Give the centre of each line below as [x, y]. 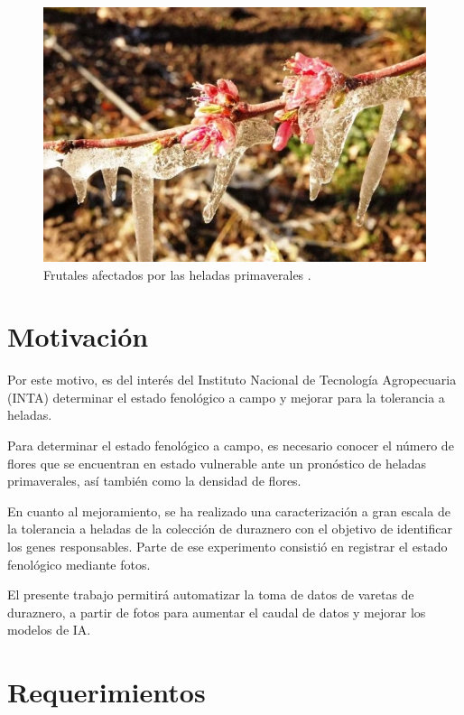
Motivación [78, 336]
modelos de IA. [49, 630]
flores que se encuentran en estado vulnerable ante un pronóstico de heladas [217, 463]
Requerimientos [107, 692]
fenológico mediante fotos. [79, 564]
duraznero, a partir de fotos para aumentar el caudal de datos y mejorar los [217, 612]
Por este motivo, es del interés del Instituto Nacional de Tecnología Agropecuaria [232, 380]
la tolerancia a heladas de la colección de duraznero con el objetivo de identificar [230, 529]
